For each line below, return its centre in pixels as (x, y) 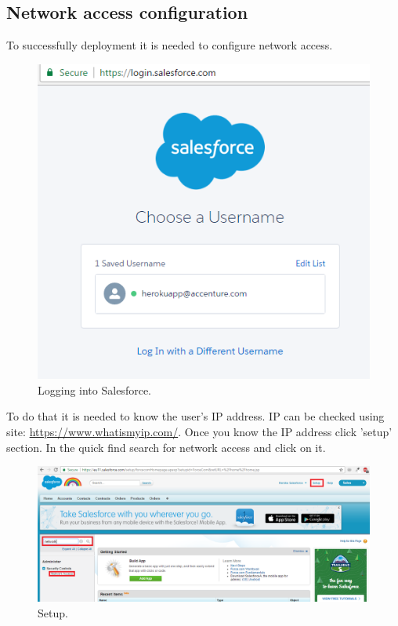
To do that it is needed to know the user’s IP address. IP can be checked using (195, 416)
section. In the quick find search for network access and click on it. (166, 447)
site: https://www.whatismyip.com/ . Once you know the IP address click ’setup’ (199, 431)
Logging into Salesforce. (94, 389)
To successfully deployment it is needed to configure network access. (170, 45)
